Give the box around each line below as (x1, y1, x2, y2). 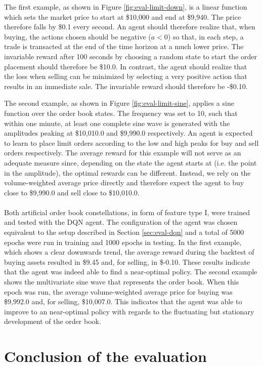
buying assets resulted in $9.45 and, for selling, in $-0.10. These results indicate (4, 256, 250, 267)
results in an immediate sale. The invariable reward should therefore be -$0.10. (4, 80, 248, 91)
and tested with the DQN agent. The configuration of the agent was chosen (4, 217, 238, 227)
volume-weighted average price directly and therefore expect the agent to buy (4, 177, 244, 188)
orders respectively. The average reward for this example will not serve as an (4, 147, 241, 158)
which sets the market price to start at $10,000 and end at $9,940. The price (4, 11, 241, 22)
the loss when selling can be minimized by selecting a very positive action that (4, 71, 247, 82)
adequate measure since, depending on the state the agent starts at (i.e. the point (4, 157, 257, 168)
